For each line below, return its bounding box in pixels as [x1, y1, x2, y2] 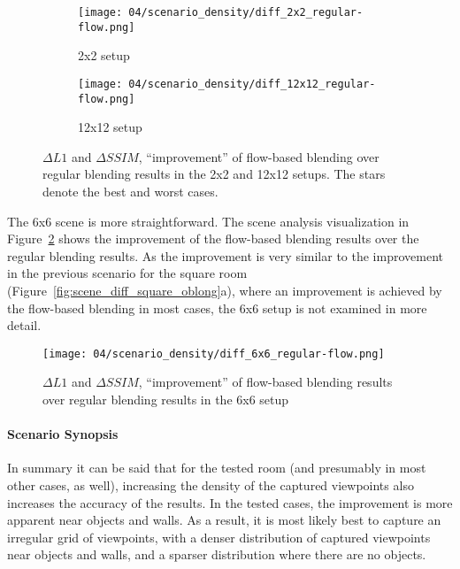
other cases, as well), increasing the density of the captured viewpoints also [7, 475, 414, 494]
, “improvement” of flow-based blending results [138, 373, 393, 391]
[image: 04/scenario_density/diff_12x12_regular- [78, 77, 376, 90]
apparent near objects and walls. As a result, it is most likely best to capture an [7, 511, 441, 529]
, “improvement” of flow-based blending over [138, 147, 379, 165]
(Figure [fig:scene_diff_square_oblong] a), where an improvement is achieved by [7, 281, 442, 299]
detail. [7, 316, 42, 334]
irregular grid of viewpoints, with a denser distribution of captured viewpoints [7, 527, 431, 546]
